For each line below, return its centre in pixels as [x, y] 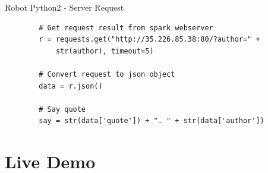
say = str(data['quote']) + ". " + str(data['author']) [152, 121]
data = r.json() [71, 86]
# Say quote [62, 109]
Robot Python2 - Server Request [64, 7]
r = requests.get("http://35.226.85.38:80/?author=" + [149, 40]
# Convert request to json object [107, 74]
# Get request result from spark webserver [126, 28]
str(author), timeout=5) [105, 51]
